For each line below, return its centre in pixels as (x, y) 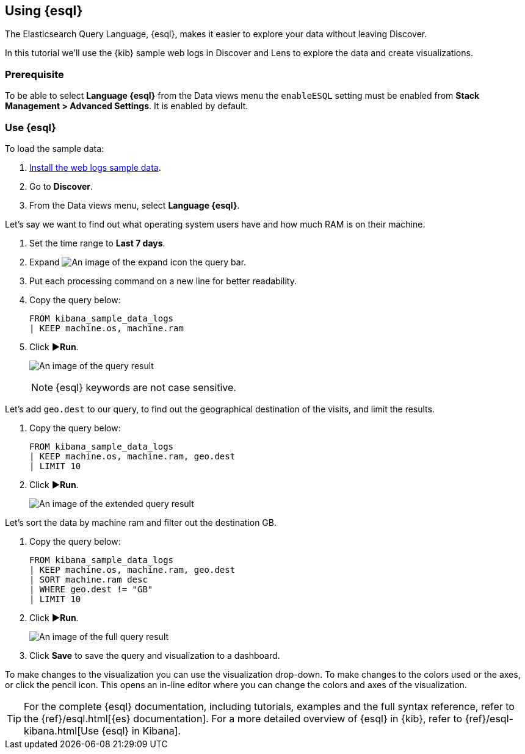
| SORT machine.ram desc (89, 579)
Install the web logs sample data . (95, 167)
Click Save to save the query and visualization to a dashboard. (155, 655)
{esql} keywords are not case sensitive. (146, 387)
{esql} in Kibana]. (141, 731)
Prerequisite (34, 74)
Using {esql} (44, 11)
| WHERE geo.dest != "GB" (91, 589)
